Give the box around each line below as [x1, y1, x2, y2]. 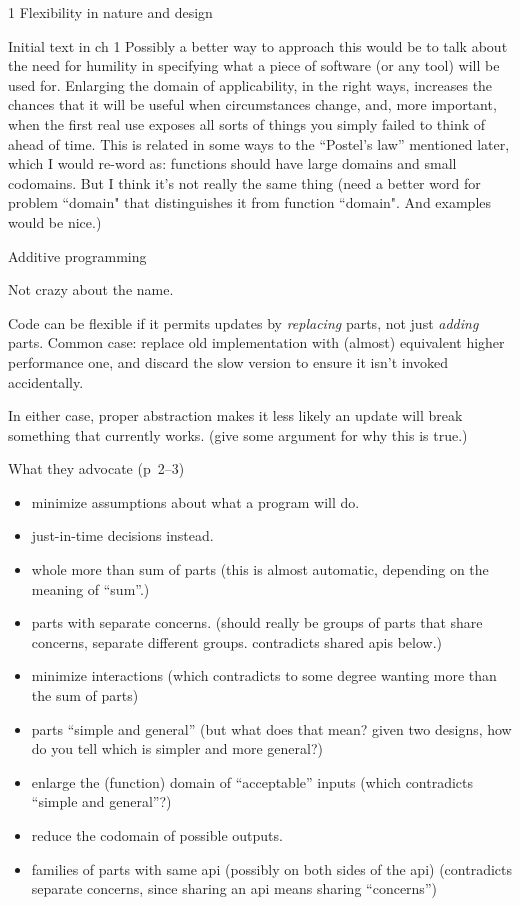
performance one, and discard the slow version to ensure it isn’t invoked [8, 351, 449, 372]
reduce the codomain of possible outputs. [31, 825, 283, 845]
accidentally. [8, 371, 84, 392]
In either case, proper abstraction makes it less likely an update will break [8, 405, 463, 426]
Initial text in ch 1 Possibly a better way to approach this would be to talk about [8, 35, 508, 56]
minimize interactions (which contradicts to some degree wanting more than [31, 665, 497, 686]
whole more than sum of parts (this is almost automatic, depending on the [31, 559, 489, 580]
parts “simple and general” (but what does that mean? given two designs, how [31, 718, 512, 739]
